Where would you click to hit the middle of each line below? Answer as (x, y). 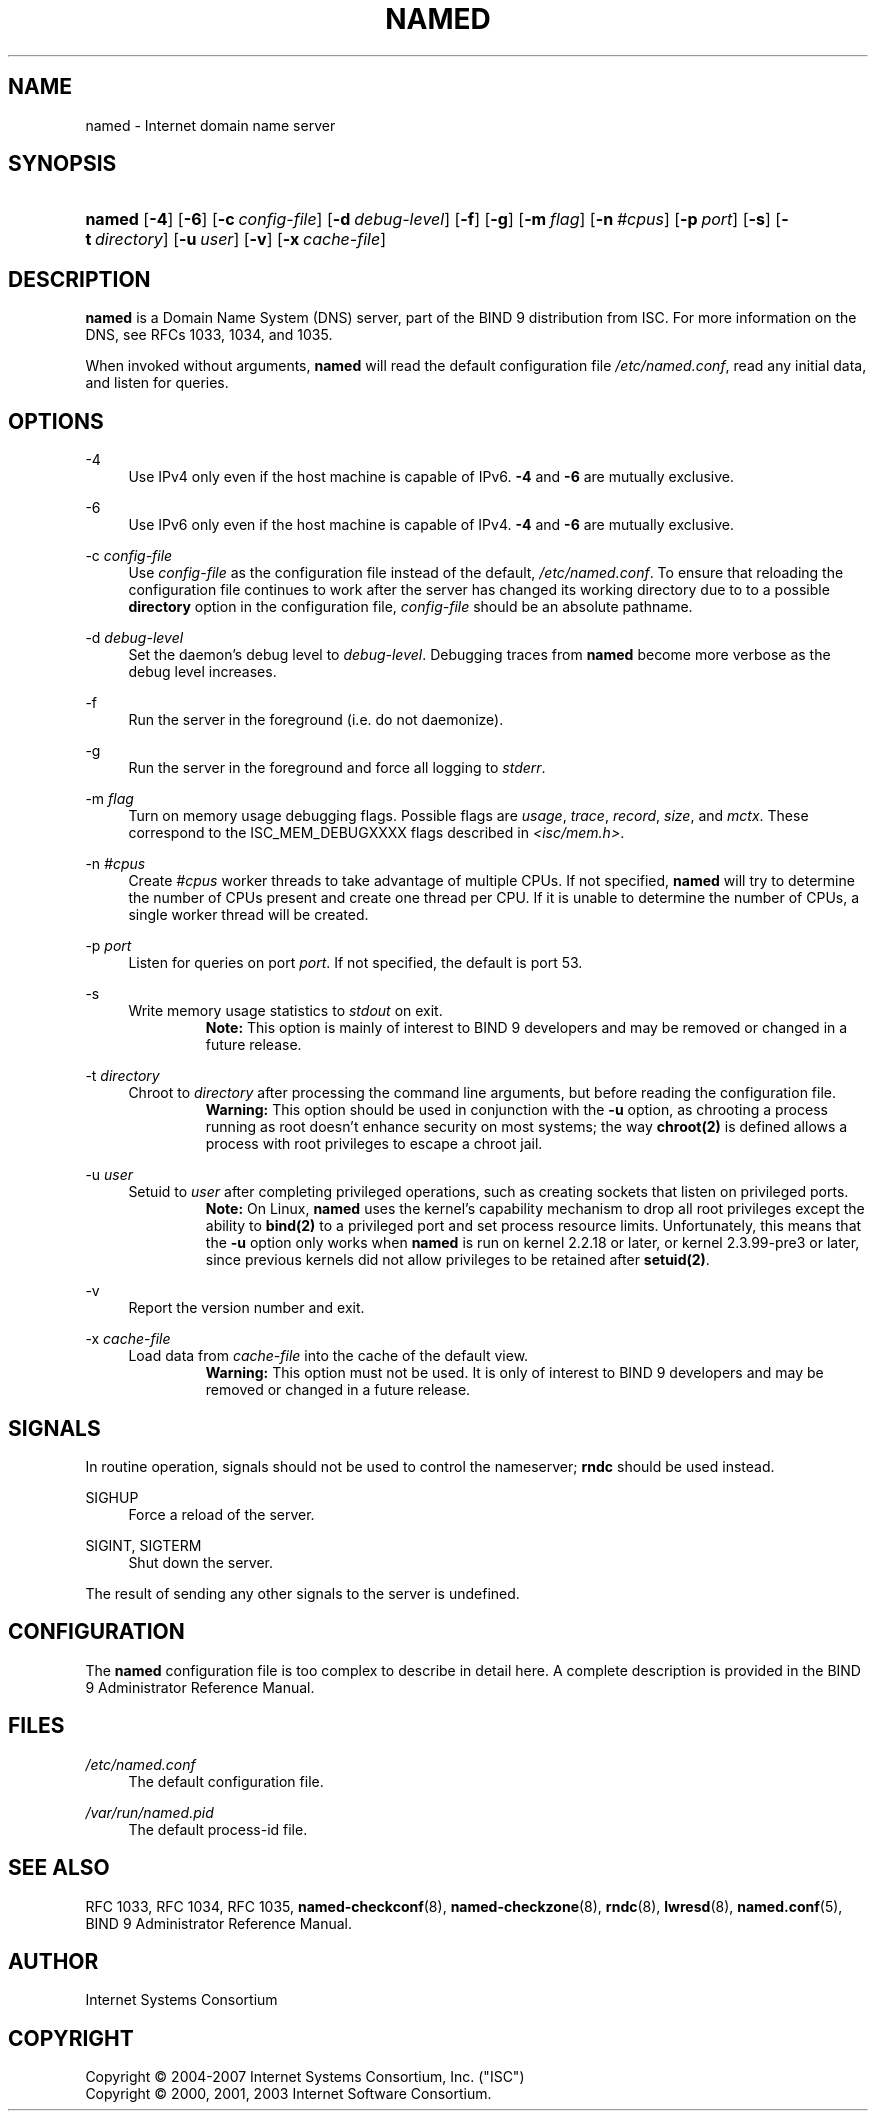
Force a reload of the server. (221, 1514)
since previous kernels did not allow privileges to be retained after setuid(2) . (457, 1260)
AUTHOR (53, 1961)
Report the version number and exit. (246, 1308)
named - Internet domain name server (210, 125)
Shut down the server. (201, 1562)
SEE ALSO (59, 1868)
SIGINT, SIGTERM (143, 1545)
